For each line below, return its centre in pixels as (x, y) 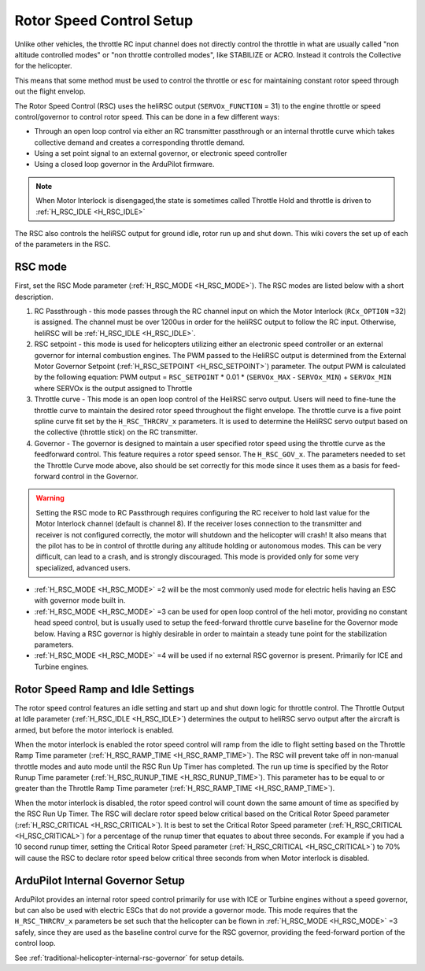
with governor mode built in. (80, 600)
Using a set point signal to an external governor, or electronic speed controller (161, 153)
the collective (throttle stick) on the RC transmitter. (116, 432)
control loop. (35, 943)
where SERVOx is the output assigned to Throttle (113, 388)
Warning (50, 498)
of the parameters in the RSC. (63, 245)
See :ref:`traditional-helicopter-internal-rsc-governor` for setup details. (129, 958)
